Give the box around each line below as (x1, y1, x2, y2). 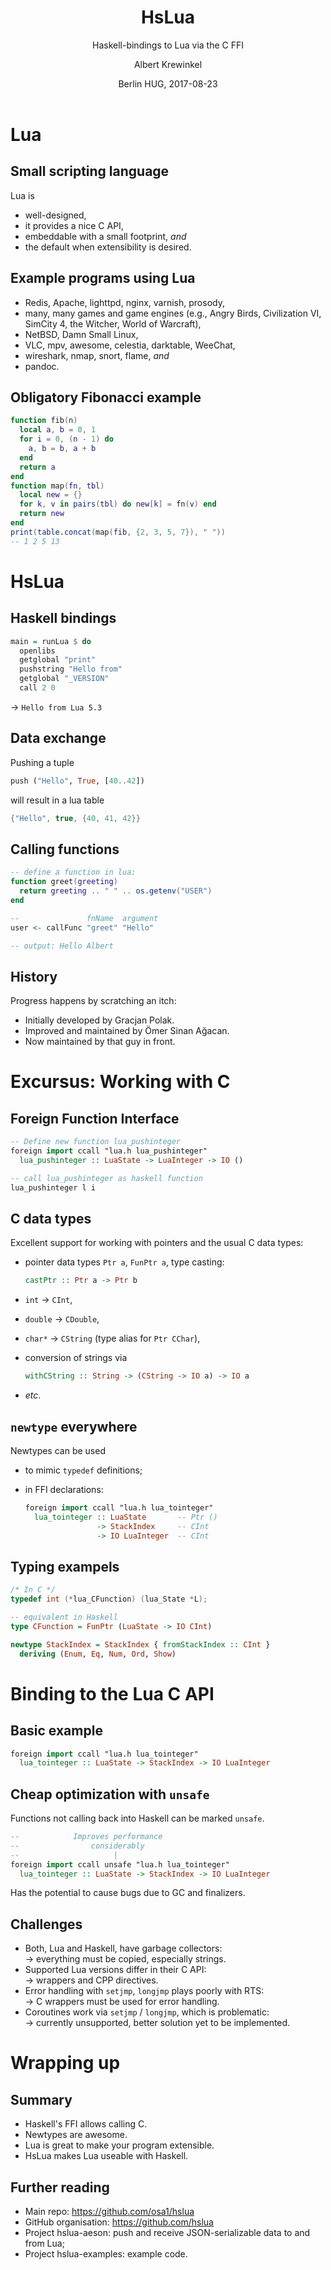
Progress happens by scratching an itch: (10, 995, 177, 1007)
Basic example (10, 1722, 103, 1740)
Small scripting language (10, 163, 170, 180)
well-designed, (24, 209, 87, 221)
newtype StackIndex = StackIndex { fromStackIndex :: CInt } (10, 1639, 271, 1650)
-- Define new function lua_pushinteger (10, 1137, 182, 1147)
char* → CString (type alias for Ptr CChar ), (24, 1332, 201, 1345)
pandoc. (24, 360, 60, 372)
